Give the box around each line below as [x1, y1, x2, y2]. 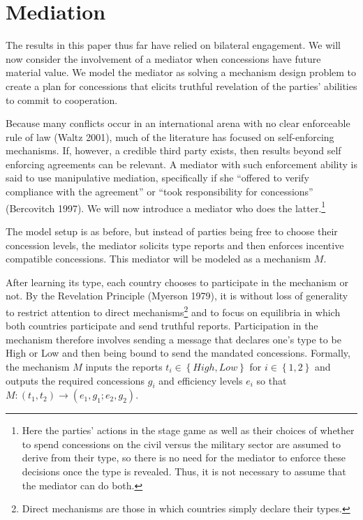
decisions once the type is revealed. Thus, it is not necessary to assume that [22, 464, 346, 479]
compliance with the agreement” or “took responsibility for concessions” [6, 184, 313, 199]
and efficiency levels [158, 373, 243, 387]
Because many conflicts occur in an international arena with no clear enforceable [6, 116, 350, 131]
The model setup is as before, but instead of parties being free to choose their [6, 223, 338, 238]
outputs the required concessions [6, 373, 145, 387]
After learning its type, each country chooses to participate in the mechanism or [6, 274, 348, 289]
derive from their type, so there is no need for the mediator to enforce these [22, 450, 346, 465]
